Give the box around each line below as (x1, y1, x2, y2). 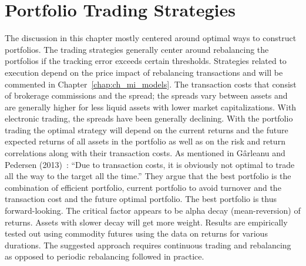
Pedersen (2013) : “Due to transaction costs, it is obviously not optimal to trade (5, 158, 295, 170)
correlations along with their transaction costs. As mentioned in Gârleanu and (5, 147, 285, 159)
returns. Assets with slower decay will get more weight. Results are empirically (5, 216, 288, 228)
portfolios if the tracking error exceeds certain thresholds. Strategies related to (5, 55, 287, 67)
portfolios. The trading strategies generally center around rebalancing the (5, 43, 269, 55)
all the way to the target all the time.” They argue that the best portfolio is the (5, 170, 291, 182)
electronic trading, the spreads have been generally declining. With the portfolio (5, 112, 293, 124)
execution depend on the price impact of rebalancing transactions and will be (5, 66, 283, 78)
